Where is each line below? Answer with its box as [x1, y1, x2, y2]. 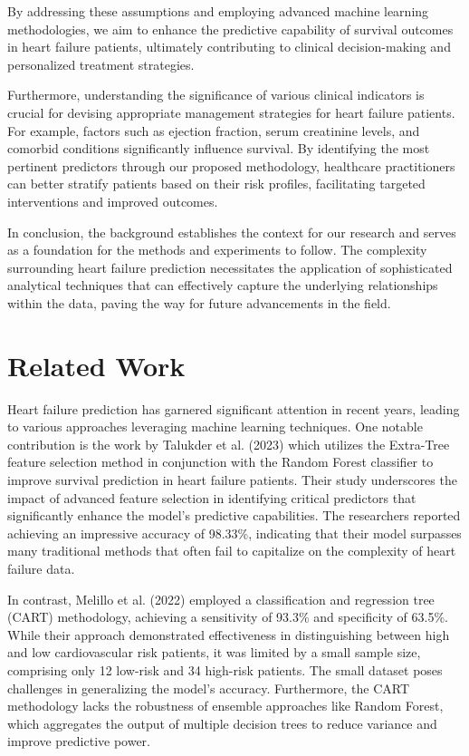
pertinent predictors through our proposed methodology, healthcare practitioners [7, 156, 455, 175]
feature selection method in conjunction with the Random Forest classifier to [7, 452, 434, 471]
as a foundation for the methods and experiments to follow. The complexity [7, 240, 427, 259]
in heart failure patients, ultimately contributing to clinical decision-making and [7, 37, 451, 56]
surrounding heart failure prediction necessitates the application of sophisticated [7, 257, 453, 276]
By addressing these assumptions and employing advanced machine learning [7, 2, 429, 20]
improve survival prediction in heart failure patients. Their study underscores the [7, 470, 457, 489]
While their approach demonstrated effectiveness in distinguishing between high [7, 625, 450, 644]
